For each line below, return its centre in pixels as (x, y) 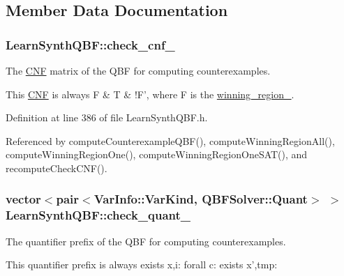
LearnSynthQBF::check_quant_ (98, 215)
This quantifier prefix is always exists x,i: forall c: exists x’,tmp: (142, 264)
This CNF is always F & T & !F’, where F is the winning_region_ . (150, 94)
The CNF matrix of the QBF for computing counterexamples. (138, 70)
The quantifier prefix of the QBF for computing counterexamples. (146, 241)
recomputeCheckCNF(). (57, 168)
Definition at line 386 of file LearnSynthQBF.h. (107, 117)
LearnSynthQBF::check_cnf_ (90, 44)
